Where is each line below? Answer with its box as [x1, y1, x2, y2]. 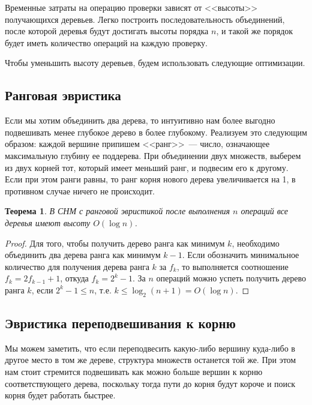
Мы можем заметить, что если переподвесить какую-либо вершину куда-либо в [5, 341, 295, 354]
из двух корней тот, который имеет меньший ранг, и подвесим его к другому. [5, 161, 289, 173]
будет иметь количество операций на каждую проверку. [5, 36, 208, 49]
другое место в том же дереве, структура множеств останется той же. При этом [5, 353, 296, 366]
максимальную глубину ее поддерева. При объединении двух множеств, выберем [5, 149, 301, 161]
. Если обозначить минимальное [182, 248, 299, 261]
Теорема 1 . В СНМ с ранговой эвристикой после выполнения [5, 205, 230, 217]
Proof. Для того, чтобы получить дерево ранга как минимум [5, 236, 225, 249]
